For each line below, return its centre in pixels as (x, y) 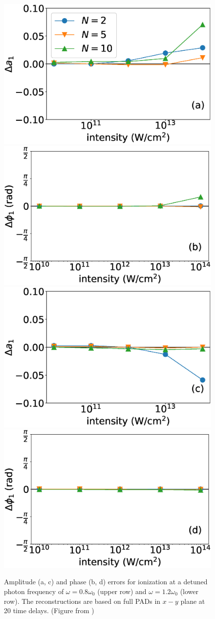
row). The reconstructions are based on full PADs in (82, 601)
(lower (189, 591)
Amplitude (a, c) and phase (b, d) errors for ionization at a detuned (106, 582)
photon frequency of (34, 591)
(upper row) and (122, 591)
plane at (193, 601)
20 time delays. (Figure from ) (49, 610)
